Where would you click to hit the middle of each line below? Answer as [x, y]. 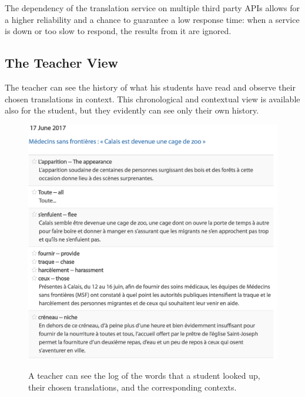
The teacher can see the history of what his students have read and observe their [150, 87]
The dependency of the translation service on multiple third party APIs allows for [152, 8]
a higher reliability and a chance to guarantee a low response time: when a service [152, 19]
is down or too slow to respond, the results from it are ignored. [118, 31]
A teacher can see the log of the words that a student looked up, [144, 376]
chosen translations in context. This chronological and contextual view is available [152, 99]
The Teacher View [61, 63]
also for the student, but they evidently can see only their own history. [132, 110]
